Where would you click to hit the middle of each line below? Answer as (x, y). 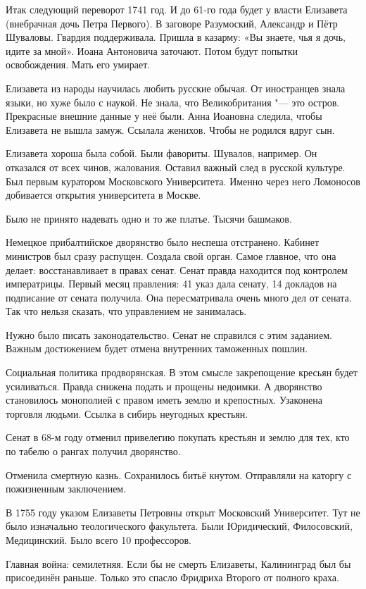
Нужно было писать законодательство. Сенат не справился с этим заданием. (169, 334)
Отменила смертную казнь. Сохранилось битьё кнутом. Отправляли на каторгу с (179, 475)
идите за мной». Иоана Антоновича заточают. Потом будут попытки (152, 50)
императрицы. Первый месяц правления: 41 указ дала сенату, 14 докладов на (171, 284)
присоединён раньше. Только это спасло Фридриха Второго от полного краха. (172, 577)
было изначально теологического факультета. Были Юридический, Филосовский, (179, 526)
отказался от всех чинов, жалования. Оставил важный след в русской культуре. (176, 167)
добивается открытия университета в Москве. (103, 195)
